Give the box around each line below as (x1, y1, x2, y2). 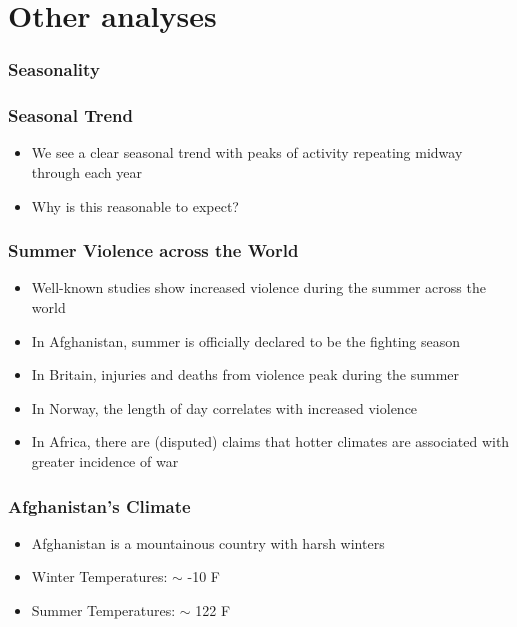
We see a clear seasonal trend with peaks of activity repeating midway (31, 142, 463, 163)
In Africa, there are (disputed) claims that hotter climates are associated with (31, 431, 510, 452)
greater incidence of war (31, 451, 179, 471)
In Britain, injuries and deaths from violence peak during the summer (31, 364, 460, 385)
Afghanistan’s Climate (8, 493, 191, 518)
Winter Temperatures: (31, 566, 168, 587)
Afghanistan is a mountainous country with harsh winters (31, 532, 385, 553)
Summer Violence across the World (8, 238, 299, 263)
